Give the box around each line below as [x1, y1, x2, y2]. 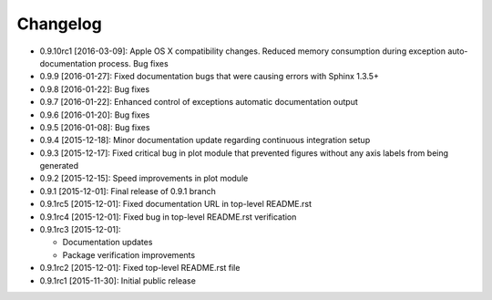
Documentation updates [62, 237, 153, 248]
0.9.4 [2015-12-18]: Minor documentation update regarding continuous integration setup [39, 135, 371, 146]
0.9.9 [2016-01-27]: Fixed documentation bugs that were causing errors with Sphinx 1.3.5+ [39, 71, 380, 82]
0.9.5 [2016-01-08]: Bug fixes [39, 121, 150, 132]
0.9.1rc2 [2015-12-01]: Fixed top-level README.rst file [39, 263, 241, 274]
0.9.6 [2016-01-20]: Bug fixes [39, 109, 150, 120]
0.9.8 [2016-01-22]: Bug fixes [39, 83, 150, 95]
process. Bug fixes [98, 57, 169, 68]
